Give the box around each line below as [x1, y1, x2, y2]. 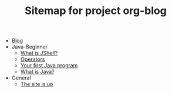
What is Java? [20, 68, 55, 75]
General [11, 74, 31, 81]
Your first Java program [20, 62, 78, 69]
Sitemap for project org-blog [24, 4, 167, 18]
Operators [20, 56, 45, 63]
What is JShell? [20, 50, 58, 57]
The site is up [20, 81, 53, 88]
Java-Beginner [11, 43, 48, 50]
